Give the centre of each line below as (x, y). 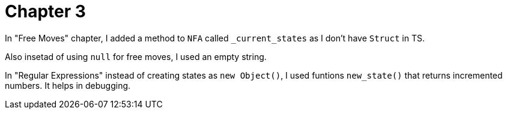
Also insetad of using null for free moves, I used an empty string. (136, 56)
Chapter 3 (45, 11)
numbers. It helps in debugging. (68, 85)
